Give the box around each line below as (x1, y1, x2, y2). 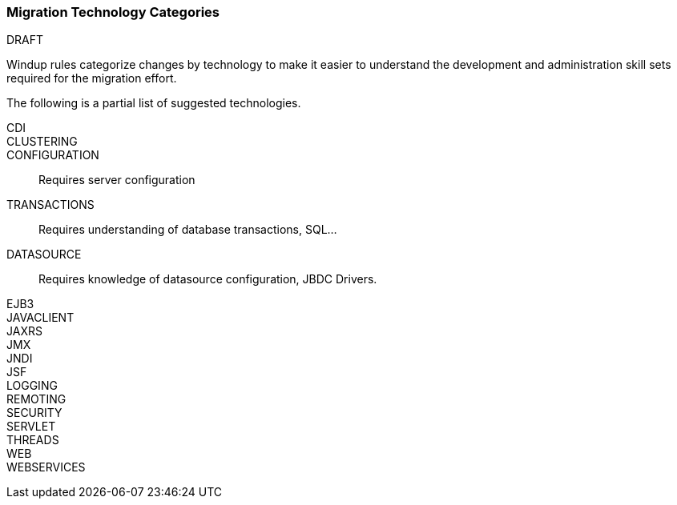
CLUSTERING (6, 134, 78, 149)
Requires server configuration (38, 173, 195, 187)
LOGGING (6, 379, 58, 393)
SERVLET (6, 419, 56, 434)
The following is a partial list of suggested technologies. (6, 96, 301, 110)
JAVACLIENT (6, 311, 75, 325)
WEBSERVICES (6, 460, 86, 475)
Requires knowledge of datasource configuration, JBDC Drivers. (38, 272, 377, 287)
